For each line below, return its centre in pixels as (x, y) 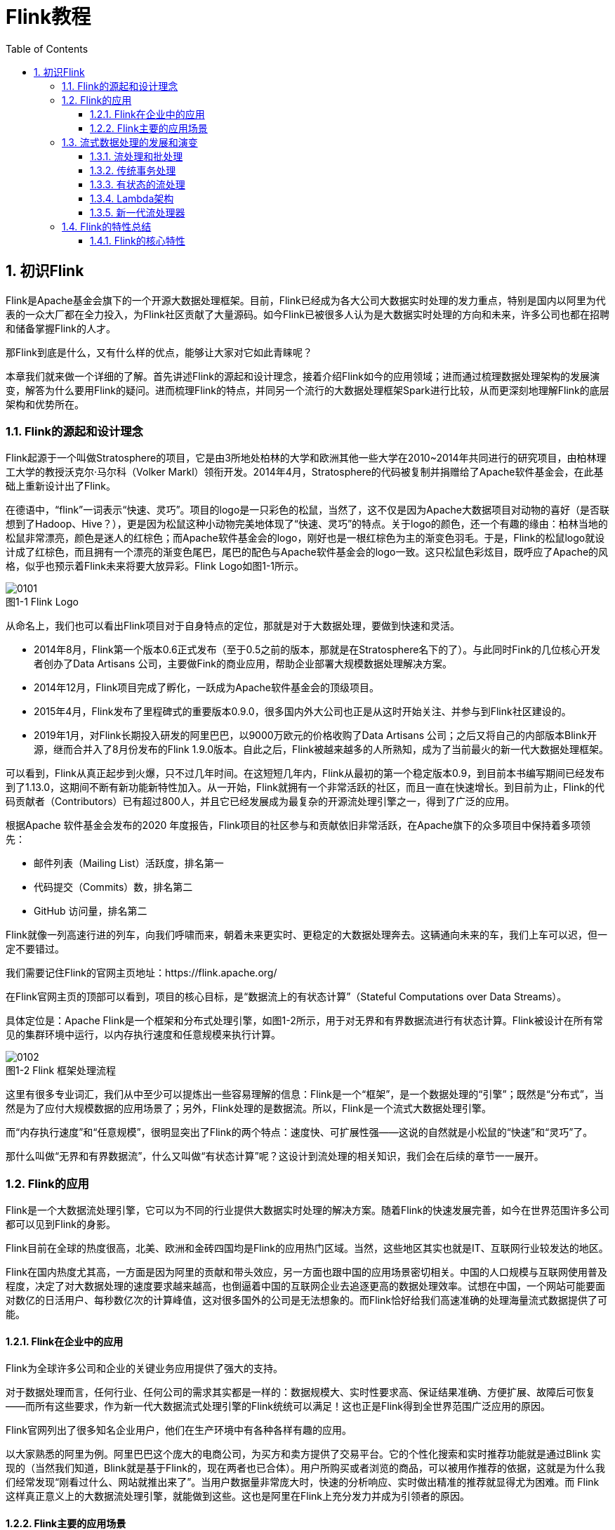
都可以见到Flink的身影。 (61, 1224)
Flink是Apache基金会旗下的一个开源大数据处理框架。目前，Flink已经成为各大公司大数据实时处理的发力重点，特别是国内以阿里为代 (306, 300)
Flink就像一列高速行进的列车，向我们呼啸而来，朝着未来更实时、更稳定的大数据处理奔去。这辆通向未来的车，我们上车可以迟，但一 (306, 935)
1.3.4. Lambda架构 (132, 198)
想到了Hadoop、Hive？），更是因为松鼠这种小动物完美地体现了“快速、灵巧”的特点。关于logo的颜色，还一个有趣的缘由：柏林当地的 (307, 524)
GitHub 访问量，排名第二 (91, 911)
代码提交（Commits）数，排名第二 (113, 887)
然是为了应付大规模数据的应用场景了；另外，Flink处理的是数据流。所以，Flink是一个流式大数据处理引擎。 (249, 1109)
